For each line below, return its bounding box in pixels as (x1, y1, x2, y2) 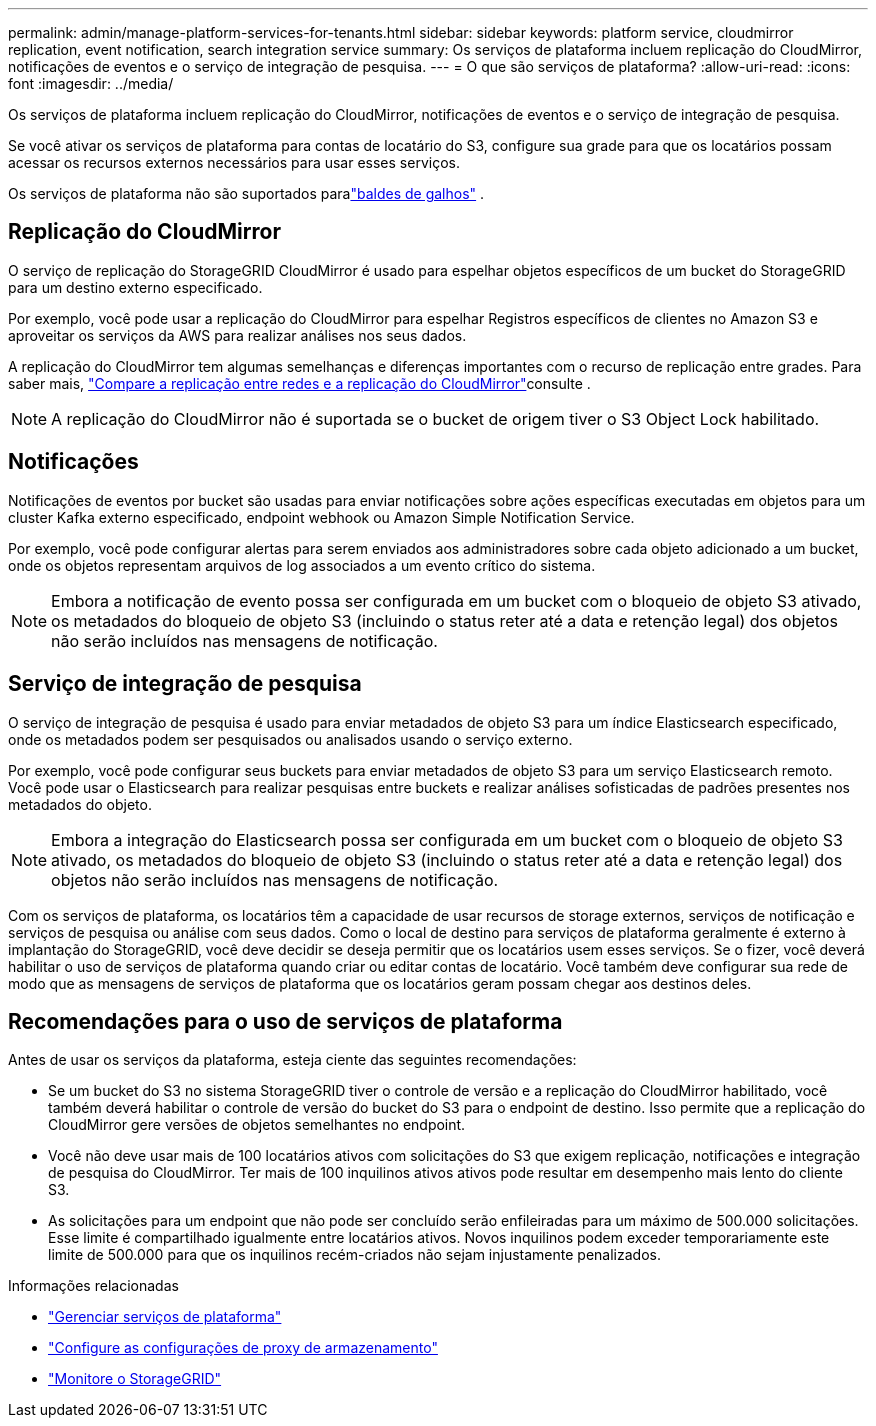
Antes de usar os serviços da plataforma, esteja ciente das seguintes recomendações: (8, 1051, 577, 1069)
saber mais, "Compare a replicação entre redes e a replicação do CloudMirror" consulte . (8, 374, 591, 392)
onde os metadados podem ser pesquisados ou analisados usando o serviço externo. (8, 730, 573, 748)
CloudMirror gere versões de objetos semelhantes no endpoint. (48, 1116, 466, 1134)
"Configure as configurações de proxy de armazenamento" (48, 1339, 438, 1357)
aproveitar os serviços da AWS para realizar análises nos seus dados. (8, 326, 467, 344)
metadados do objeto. (8, 795, 152, 813)
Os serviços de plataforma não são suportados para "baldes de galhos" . (8, 185, 485, 202)
